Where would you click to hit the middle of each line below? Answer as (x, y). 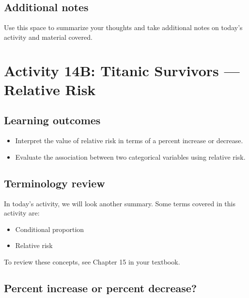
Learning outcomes (52, 120)
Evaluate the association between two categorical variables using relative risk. (130, 157)
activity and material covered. (48, 37)
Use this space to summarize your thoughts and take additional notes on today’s (123, 27)
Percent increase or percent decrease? (101, 288)
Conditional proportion (50, 229)
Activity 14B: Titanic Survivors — (122, 70)
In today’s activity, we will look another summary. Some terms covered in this (120, 203)
